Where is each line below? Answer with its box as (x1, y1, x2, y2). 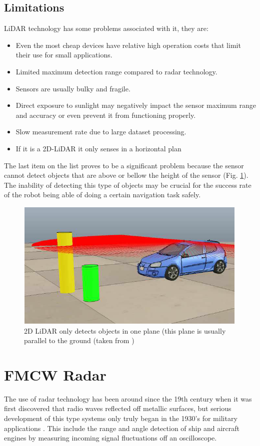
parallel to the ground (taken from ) (24, 335, 134, 346)
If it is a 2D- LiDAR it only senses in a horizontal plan (15, 143, 181, 153)
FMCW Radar (4, 364, 106, 385)
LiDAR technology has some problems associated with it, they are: (4, 23, 208, 33)
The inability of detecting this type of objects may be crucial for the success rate (4, 179, 251, 190)
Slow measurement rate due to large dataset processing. (15, 126, 186, 137)
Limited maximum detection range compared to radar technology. (15, 66, 217, 76)
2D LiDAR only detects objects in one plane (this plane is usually (24, 325, 226, 336)
